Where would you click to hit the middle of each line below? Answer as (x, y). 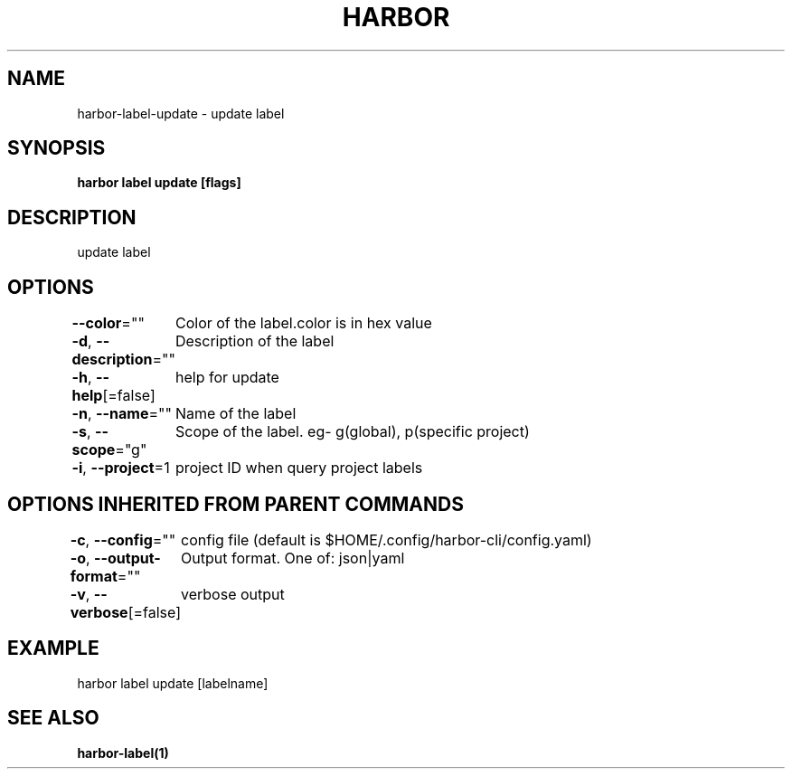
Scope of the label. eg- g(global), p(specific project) (352, 432)
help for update (227, 378)
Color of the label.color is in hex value (303, 323)
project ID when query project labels (299, 468)
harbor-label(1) (123, 752)
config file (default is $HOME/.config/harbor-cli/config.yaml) (387, 539)
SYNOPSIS (57, 148)
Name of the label (236, 414)
